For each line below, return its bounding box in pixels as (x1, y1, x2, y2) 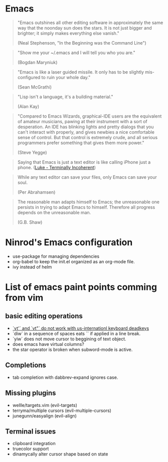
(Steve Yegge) (17, 149, 47, 155)
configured (17, 74, 41, 80)
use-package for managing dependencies (12, 253, 99, 259)
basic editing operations (5, 312, 83, 320)
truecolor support (12, 446, 49, 452)
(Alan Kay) (17, 103, 40, 109)
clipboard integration (12, 440, 56, 446)
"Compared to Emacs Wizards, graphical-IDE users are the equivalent (17, 113, 162, 119)
